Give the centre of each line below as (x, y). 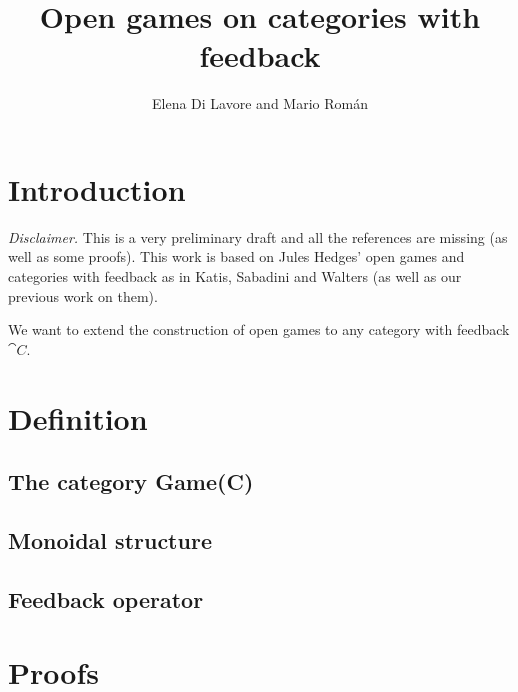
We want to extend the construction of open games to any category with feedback (259, 329)
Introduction (97, 188)
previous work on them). (83, 295)
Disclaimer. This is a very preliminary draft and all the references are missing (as (258, 236)
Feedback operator (106, 598)
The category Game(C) (131, 481)
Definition (78, 417)
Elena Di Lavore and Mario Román (260, 103)
